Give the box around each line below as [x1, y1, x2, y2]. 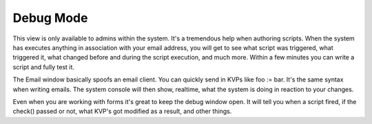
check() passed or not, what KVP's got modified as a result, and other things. [12, 107, 232, 116]
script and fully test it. [12, 62, 75, 71]
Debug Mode [12, 10, 88, 25]
